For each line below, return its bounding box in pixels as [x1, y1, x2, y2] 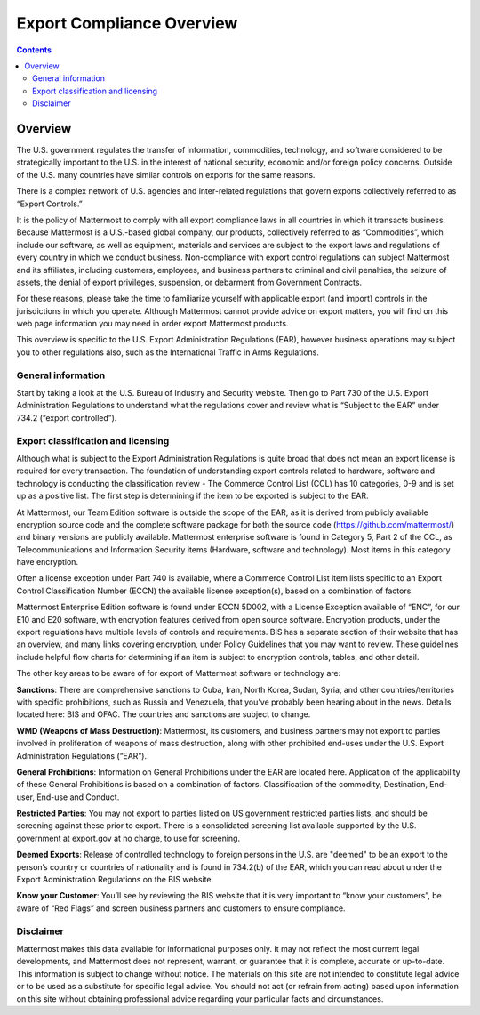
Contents [16, 44, 52, 55]
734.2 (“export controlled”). [16, 412, 117, 423]
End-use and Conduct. [36, 792, 120, 802]
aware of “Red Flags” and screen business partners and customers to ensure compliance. [16, 903, 346, 914]
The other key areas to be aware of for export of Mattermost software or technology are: [16, 668, 341, 679]
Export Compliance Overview [16, 13, 238, 33]
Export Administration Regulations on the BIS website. [16, 874, 214, 885]
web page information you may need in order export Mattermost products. [16, 318, 289, 329]
